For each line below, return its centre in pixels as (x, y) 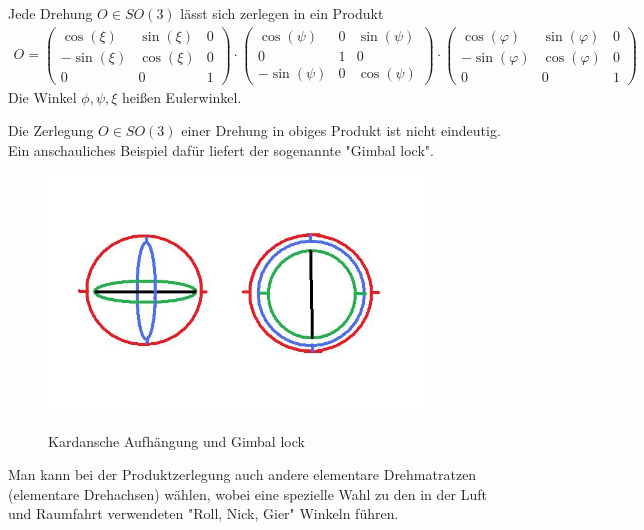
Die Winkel (42, 96)
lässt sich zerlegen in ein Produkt (282, 13)
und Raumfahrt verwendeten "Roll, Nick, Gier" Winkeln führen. (203, 513)
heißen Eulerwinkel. (182, 96)
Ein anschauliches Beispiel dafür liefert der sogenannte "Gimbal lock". (221, 149)
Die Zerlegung (51, 130)
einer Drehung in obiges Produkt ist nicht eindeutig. (341, 130)
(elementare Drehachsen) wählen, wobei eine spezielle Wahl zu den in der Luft (247, 493)
